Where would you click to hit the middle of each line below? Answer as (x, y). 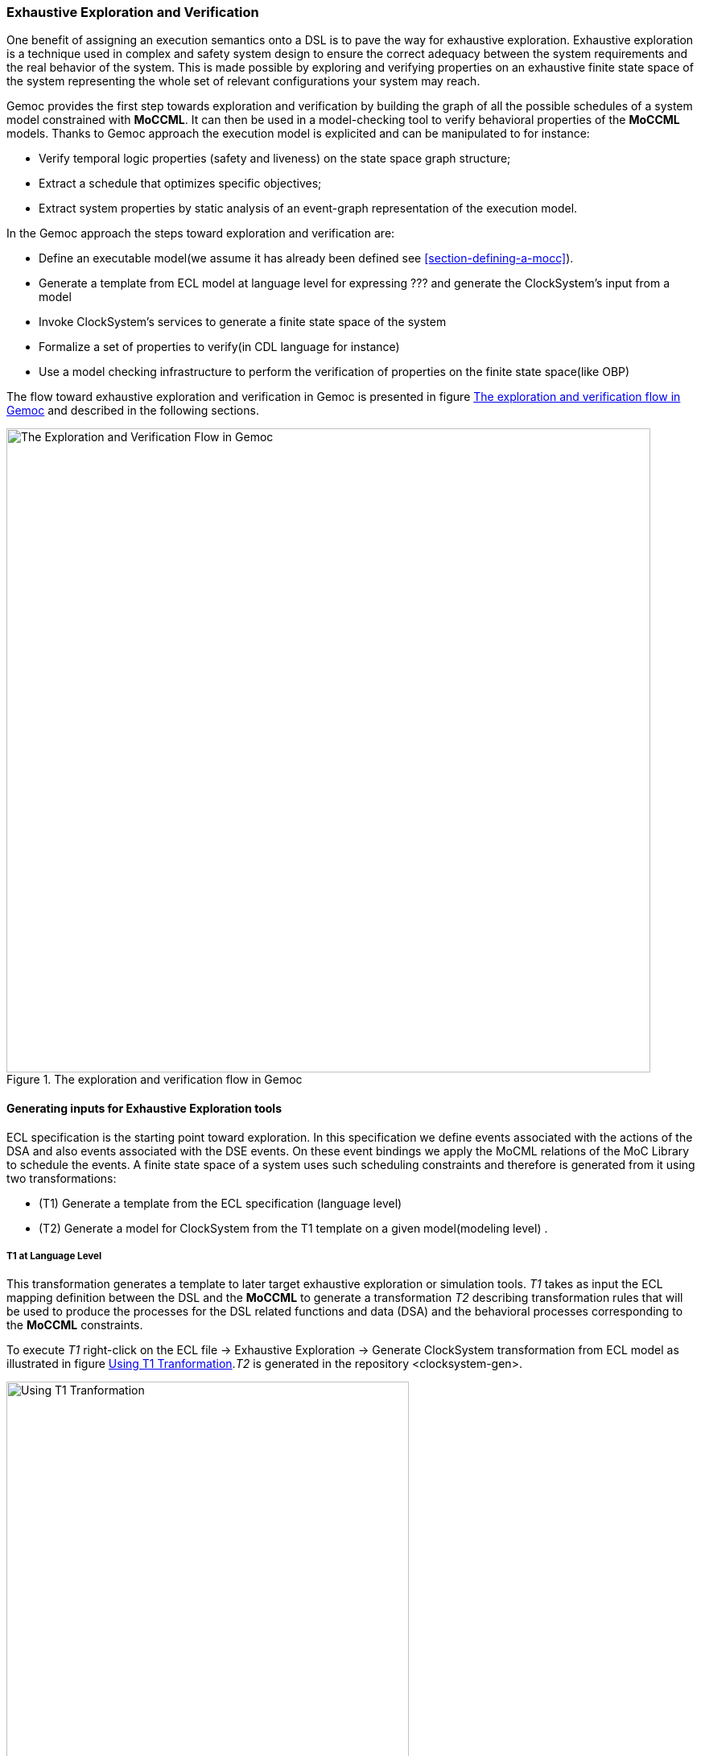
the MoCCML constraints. (75, 1325)
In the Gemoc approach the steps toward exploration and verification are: (201, 233)
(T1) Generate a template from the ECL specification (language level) (221, 1203)
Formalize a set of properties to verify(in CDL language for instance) (219, 347)
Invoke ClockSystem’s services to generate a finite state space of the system (243, 322)
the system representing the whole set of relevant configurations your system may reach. (243, 81)
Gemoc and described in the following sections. (133, 411)
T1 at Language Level (54, 1256)
